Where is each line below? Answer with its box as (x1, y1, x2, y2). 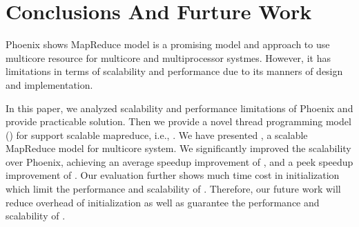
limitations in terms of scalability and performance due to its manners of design (6, 64, 343, 78)
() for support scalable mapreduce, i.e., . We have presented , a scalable (6, 127, 308, 142)
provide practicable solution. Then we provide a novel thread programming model (6, 114, 351, 129)
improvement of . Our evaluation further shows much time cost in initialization (6, 168, 340, 182)
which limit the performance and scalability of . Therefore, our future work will (6, 182, 341, 196)
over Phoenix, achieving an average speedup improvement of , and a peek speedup (6, 154, 353, 169)
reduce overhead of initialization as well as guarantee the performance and (6, 195, 320, 209)
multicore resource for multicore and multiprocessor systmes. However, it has (6, 50, 331, 65)
